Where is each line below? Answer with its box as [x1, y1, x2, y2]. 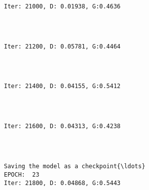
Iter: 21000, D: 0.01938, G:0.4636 [4, 2, 121, 10]
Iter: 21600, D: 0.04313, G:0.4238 [4, 123, 121, 130]
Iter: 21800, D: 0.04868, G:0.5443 [4, 179, 121, 187]
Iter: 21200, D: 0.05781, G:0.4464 [4, 43, 121, 50]
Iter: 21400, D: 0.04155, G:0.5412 [4, 83, 121, 90]
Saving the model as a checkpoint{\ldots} [4, 163, 146, 170]
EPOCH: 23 [4, 171, 39, 178]
